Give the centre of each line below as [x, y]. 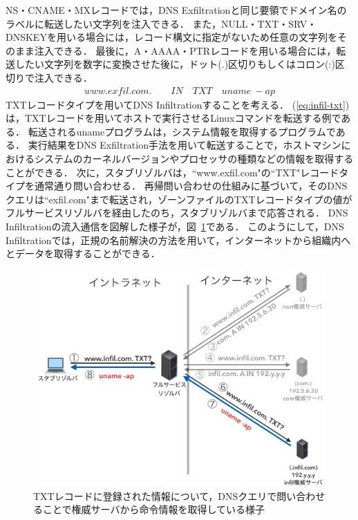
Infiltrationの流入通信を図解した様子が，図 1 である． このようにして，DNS [175, 226]
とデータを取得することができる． [83, 253]
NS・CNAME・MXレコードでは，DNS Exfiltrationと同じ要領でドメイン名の [176, 10]
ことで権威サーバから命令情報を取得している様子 [154, 509]
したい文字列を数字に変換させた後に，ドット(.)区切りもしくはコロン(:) [175, 64]
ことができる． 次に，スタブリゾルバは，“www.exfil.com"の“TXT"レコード [172, 172]
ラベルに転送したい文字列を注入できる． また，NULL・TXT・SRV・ [161, 23]
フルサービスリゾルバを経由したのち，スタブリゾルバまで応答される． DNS [177, 213]
